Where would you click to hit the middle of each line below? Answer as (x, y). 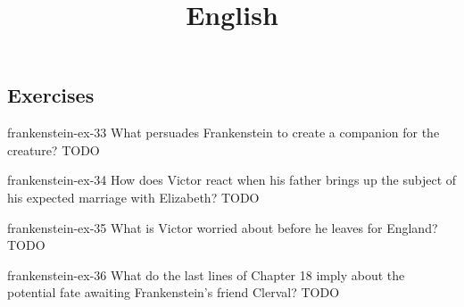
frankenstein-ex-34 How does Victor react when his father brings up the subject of (232, 180)
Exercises (51, 95)
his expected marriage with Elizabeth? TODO (133, 197)
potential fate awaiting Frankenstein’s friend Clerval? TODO (174, 292)
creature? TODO (54, 149)
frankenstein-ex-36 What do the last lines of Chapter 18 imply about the (206, 274)
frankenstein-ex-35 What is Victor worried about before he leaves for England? (223, 227)
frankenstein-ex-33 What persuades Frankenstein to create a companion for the (224, 133)
